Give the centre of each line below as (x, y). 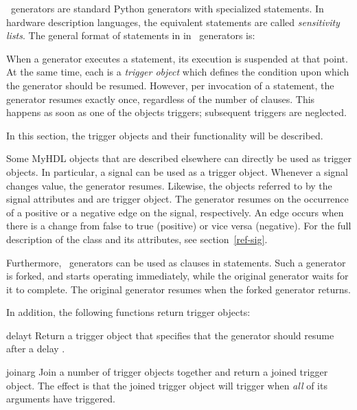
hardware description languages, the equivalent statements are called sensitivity (173, 22)
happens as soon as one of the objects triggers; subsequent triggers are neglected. (176, 112)
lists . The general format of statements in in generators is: (131, 35)
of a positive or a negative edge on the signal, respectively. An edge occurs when (175, 212)
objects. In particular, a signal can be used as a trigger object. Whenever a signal (177, 171)
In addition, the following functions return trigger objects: (128, 312)
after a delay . (36, 349)
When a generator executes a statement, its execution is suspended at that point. (177, 58)
